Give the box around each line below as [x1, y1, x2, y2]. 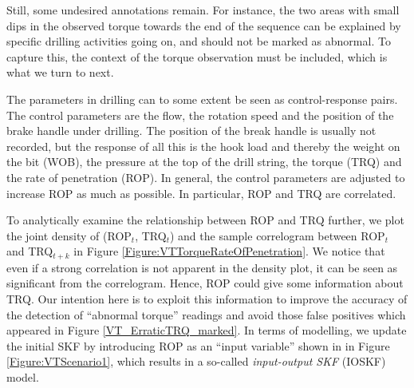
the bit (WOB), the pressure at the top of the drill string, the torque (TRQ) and [6, 153, 402, 170]
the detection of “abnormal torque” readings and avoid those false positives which [6, 306, 406, 323]
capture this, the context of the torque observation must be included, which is [6, 48, 388, 65]
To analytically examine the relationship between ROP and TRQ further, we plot [6, 212, 404, 228]
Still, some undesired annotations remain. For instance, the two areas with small [6, 2, 400, 18]
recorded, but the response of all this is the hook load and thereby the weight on [6, 137, 400, 154]
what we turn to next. [6, 64, 114, 81]
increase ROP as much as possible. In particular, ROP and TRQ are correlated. [6, 184, 396, 201]
